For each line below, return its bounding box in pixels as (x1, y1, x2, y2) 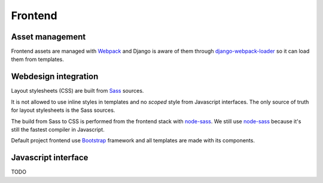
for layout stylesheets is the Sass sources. (11, 106, 115, 114)
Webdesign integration (11, 72, 99, 82)
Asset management (11, 32, 86, 42)
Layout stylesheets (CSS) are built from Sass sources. (11, 87, 144, 94)
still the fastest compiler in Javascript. (11, 126, 105, 133)
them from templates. (11, 56, 64, 63)
